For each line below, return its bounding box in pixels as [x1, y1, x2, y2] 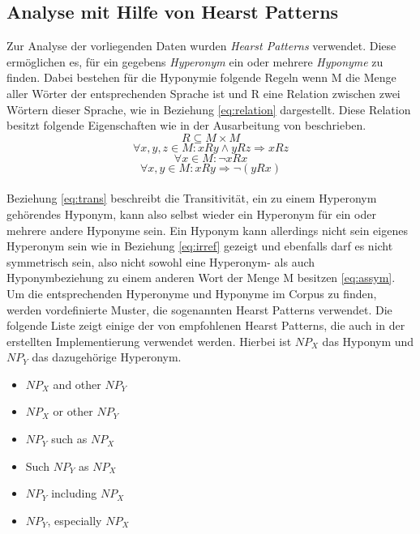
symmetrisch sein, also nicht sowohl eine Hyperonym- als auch [6, 253, 315, 270]
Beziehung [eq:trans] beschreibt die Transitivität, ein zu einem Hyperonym [6, 190, 377, 207]
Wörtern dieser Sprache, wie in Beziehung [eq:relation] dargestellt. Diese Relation [6, 100, 411, 117]
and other [53, 375, 101, 392]
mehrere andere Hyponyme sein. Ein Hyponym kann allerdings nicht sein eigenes [6, 221, 408, 238]
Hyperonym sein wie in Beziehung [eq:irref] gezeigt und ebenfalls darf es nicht [6, 237, 393, 254]
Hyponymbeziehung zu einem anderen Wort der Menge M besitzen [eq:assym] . [6, 269, 396, 286]
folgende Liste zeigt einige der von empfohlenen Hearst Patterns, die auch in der [6, 317, 405, 334]
